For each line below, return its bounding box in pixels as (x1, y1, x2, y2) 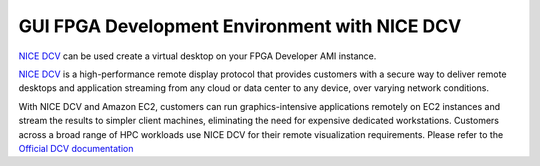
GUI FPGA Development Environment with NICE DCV (18, 15, 462, 37)
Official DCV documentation (18, 142, 134, 154)
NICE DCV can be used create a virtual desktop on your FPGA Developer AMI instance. (18, 50, 377, 62)
